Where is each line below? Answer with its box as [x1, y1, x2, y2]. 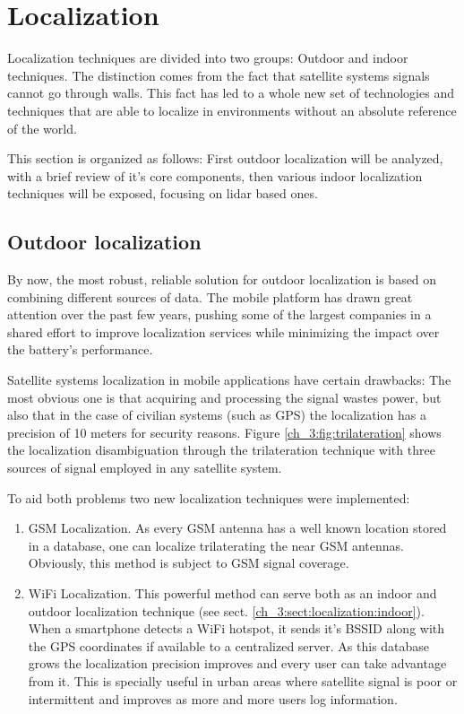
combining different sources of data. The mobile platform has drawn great [7, 287, 413, 306]
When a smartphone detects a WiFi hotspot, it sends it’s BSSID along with [28, 619, 445, 638]
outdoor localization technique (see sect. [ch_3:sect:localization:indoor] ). [28, 601, 425, 620]
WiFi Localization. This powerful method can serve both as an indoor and [28, 583, 437, 602]
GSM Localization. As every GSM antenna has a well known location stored [28, 518, 447, 537]
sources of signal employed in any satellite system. [7, 458, 282, 477]
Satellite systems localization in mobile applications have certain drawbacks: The [7, 370, 451, 389]
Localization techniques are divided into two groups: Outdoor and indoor [7, 48, 408, 67]
